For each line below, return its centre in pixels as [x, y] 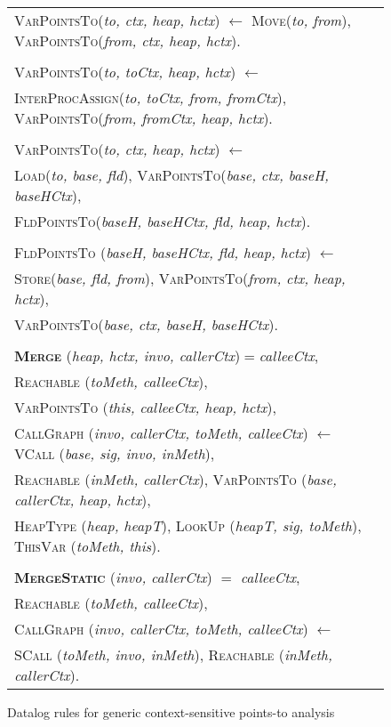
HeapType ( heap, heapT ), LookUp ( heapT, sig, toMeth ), [188, 525]
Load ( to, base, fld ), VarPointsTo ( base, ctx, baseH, [172, 175]
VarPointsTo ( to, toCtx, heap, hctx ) [125, 72]
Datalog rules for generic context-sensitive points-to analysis [171, 712]
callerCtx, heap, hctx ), [83, 500]
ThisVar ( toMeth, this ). [88, 546]
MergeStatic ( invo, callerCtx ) [113, 577]
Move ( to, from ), [301, 20]
